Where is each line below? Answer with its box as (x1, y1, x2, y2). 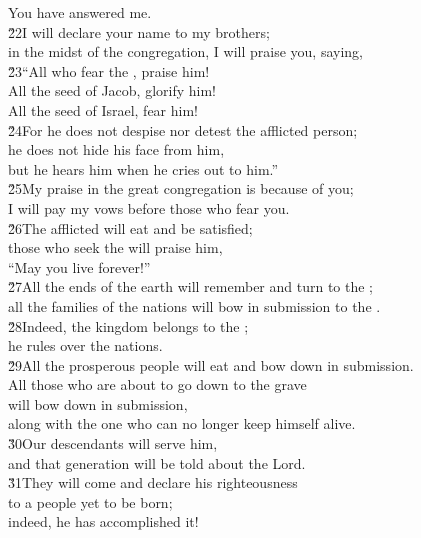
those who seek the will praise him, (8, 237, 223, 258)
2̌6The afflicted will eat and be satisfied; (8, 217, 253, 238)
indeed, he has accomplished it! (8, 511, 199, 532)
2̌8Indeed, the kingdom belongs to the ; (8, 315, 249, 336)
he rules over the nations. (8, 335, 163, 356)
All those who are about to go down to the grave (8, 374, 307, 395)
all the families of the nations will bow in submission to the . (8, 295, 381, 316)
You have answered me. (8, 2, 152, 22)
